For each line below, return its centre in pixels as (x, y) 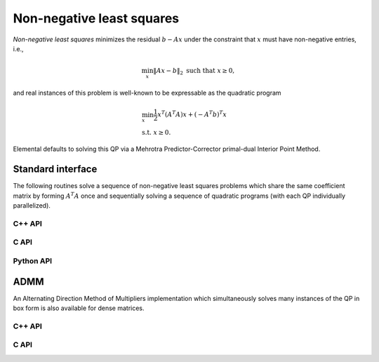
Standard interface (55, 169)
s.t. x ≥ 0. (156, 132)
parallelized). (32, 206)
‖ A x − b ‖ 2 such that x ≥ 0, (194, 72)
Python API (33, 261)
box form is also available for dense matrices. (79, 308)
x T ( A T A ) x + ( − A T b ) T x (192, 114)
